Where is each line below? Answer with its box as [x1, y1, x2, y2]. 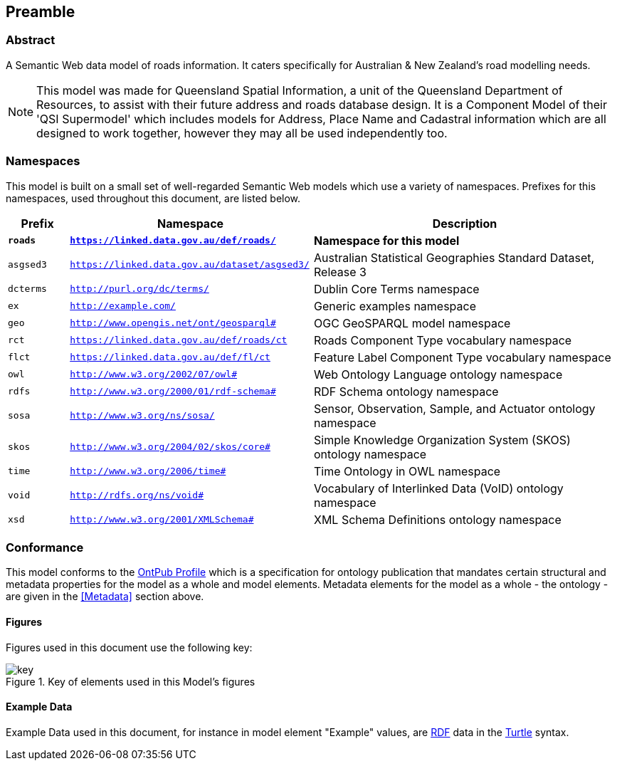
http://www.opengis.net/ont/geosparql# [70, 318, 276, 329]
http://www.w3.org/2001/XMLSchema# [70, 514, 254, 525]
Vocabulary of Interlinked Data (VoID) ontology [313, 481, 564, 495]
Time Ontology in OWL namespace [313, 463, 501, 478]
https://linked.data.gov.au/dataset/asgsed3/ [70, 259, 310, 271]
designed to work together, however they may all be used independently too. [36, 125, 448, 140]
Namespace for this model [313, 233, 460, 248]
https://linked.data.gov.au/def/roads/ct [70, 335, 288, 346]
